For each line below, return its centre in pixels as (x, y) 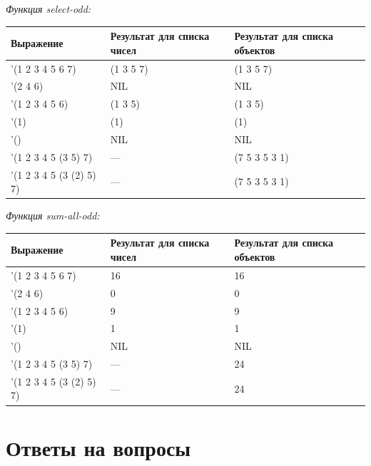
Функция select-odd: (49, 9)
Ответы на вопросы (98, 447)
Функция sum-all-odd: (53, 216)
